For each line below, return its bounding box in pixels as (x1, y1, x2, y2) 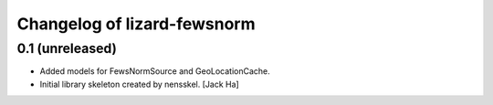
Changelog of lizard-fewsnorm (16, 14, 256, 34)
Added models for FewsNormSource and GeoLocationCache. (39, 66, 271, 77)
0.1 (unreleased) (16, 40, 118, 57)
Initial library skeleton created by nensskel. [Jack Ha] (39, 79, 239, 89)
